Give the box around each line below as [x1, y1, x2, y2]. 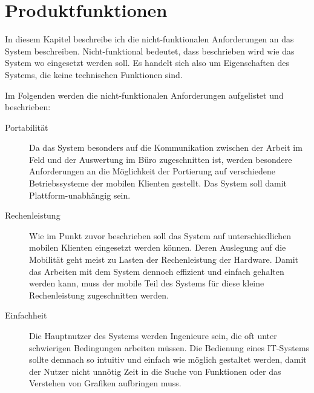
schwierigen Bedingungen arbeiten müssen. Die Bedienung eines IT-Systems [29, 341, 310, 354]
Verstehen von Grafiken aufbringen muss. [29, 377, 182, 389]
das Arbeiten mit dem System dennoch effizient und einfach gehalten [29, 265, 284, 277]
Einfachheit [5, 309, 47, 322]
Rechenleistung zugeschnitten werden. [29, 288, 169, 301]
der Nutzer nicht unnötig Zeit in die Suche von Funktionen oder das [29, 365, 281, 377]
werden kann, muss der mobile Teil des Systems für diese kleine [29, 277, 264, 289]
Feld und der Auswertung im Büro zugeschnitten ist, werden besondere [29, 153, 292, 165]
